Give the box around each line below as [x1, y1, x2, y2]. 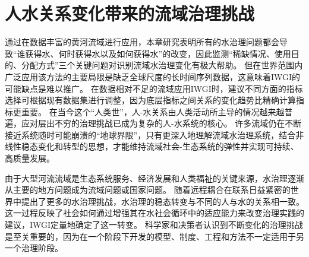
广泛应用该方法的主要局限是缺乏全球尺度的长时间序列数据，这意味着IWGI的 [5, 70, 301, 83]
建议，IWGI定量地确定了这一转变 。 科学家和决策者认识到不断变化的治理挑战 [5, 218, 303, 231]
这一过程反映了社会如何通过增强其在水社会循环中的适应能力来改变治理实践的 [5, 207, 304, 219]
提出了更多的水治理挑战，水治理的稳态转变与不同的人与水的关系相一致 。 [21, 195, 304, 207]
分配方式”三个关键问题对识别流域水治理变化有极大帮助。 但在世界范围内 [21, 59, 303, 71]
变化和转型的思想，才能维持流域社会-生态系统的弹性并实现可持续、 [37, 140, 299, 153]
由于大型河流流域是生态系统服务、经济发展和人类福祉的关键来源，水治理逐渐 [5, 172, 304, 184]
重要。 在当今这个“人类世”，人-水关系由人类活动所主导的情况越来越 [21, 105, 285, 118]
